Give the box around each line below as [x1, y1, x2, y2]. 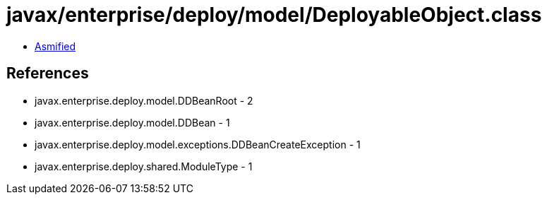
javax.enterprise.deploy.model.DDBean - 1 [35, 116, 230, 129]
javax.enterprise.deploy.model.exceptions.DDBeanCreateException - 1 [35, 138, 361, 151]
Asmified [35, 40, 76, 52]
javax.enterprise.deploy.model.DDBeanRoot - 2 [35, 94, 253, 107]
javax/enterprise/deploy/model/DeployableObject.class [6, 3, 542, 27]
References [6, 64, 89, 83]
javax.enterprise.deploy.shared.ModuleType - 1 [35, 160, 253, 172]
